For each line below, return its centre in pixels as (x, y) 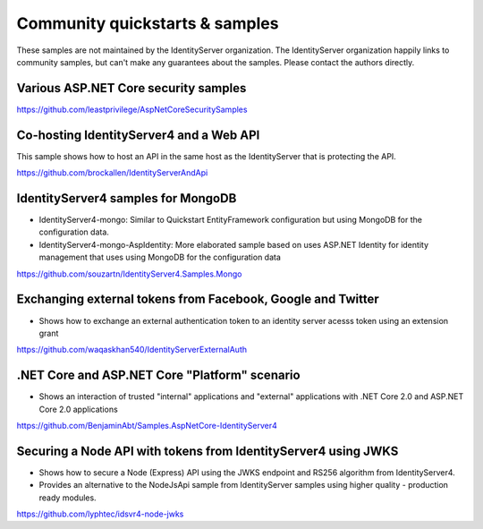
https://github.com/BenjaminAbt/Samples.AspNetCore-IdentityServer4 (147, 425)
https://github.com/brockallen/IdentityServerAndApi (112, 173)
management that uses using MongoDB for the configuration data (160, 257)
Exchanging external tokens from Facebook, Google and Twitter (198, 299)
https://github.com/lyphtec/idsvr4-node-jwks (100, 514)
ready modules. (68, 498)
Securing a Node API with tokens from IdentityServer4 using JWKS (208, 451)
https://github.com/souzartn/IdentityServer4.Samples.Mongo (129, 274)
